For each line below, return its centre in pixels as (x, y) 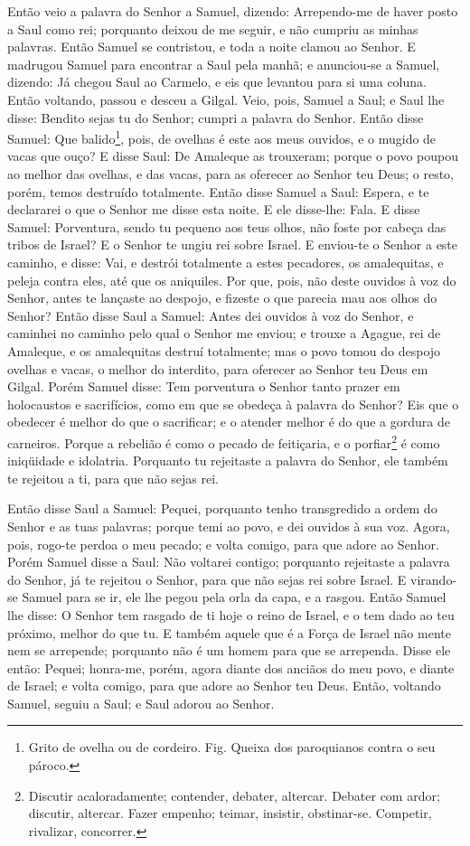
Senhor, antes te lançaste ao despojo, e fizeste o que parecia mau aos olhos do (222, 298)
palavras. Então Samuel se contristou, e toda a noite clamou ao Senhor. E (211, 47)
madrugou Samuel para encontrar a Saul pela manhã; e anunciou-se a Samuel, (224, 64)
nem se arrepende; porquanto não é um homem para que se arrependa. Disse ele (229, 650)
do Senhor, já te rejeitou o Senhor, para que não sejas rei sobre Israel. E (207, 579)
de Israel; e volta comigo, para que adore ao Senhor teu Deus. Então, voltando (224, 686)
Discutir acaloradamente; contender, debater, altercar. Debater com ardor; (234, 795)
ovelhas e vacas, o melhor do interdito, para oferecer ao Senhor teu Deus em (218, 368)
